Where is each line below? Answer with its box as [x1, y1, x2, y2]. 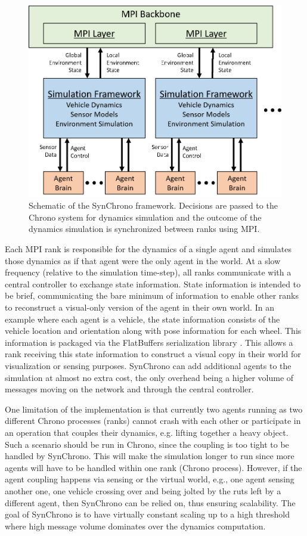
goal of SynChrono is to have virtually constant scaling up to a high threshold [5, 508, 290, 520]
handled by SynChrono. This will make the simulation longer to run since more [5, 450, 294, 462]
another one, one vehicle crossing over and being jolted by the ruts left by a [5, 484, 281, 497]
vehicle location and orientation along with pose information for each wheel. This [5, 324, 302, 337]
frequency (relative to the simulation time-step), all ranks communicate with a [5, 266, 292, 278]
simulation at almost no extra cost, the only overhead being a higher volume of [5, 371, 294, 383]
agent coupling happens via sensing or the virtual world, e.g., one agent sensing [5, 473, 294, 485]
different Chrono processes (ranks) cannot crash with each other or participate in [5, 414, 301, 427]
